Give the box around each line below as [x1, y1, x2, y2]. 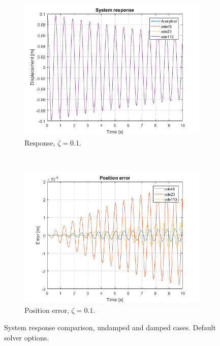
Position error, [24, 305, 69, 315]
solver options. [4, 332, 49, 342]
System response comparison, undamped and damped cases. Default [4, 322, 216, 332]
